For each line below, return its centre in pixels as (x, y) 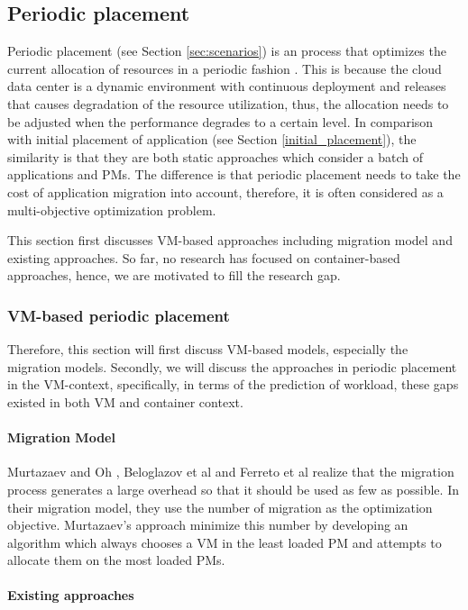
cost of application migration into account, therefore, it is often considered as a (225, 191)
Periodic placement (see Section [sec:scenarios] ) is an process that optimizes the (227, 51)
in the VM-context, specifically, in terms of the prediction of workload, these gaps (233, 384)
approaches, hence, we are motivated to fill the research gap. (174, 275)
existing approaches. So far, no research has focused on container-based (204, 257)
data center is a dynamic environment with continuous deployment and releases (227, 86)
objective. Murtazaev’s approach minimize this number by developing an (208, 525)
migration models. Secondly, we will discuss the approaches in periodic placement (232, 366)
